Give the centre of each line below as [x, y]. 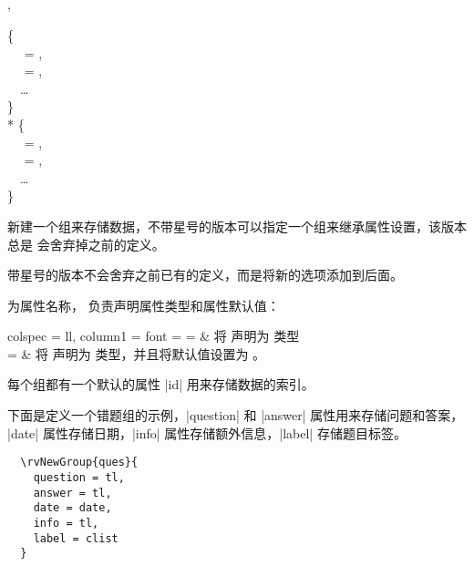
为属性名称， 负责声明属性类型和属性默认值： [144, 305]
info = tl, [66, 523]
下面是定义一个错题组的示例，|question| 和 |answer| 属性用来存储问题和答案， [236, 415]
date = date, [72, 508]
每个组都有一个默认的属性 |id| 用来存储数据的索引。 [161, 384]
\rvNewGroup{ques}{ [79, 463]
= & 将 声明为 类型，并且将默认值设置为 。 [137, 353]
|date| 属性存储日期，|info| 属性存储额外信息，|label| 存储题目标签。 [207, 432]
